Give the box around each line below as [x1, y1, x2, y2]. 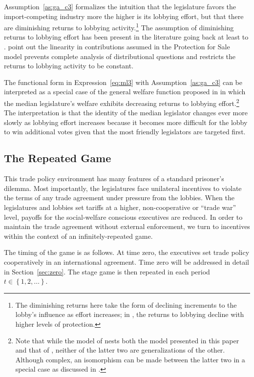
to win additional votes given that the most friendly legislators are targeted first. [4, 126, 246, 137]
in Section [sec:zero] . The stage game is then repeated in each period [4, 266, 210, 276]
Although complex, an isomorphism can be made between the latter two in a [15, 354, 245, 364]
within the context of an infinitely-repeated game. [4, 230, 153, 241]
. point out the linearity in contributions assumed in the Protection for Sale [4, 42, 230, 52]
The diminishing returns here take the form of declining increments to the [15, 299, 237, 310]
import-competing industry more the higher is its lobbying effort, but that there [4, 11, 244, 21]
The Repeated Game [4, 150, 111, 166]
